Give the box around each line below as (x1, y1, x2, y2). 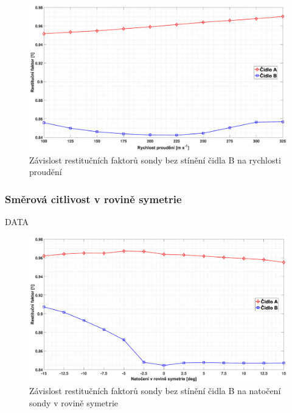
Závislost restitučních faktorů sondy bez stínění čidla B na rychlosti (29, 153, 281, 166)
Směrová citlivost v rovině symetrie (5, 191, 182, 206)
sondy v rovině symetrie (29, 396, 119, 409)
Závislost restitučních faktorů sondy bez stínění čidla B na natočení (29, 384, 281, 397)
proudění (29, 165, 62, 178)
